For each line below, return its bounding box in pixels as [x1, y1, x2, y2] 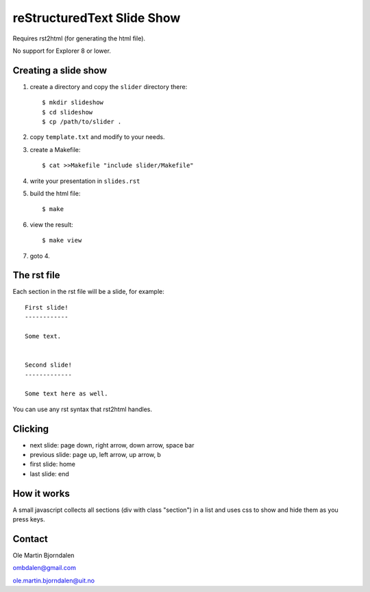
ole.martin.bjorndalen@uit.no [12, 576, 95, 584]
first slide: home [29, 460, 75, 469]
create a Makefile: [29, 145, 81, 153]
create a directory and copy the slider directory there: [29, 82, 188, 90]
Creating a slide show [12, 64, 108, 76]
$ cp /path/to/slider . [42, 118, 122, 126]
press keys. [12, 515, 46, 523]
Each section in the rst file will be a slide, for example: [12, 288, 164, 296]
